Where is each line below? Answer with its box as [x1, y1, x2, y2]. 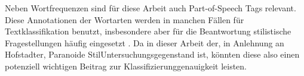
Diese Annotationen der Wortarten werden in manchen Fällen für [5, 13, 244, 26]
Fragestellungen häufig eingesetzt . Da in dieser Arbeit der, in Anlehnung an [5, 36, 284, 49]
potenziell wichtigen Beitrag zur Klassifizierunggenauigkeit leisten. [5, 59, 247, 72]
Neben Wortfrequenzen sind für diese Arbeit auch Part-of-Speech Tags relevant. [5, 2, 296, 14]
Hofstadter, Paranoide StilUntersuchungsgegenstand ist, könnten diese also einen [5, 48, 300, 61]
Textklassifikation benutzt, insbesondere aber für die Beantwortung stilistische [5, 25, 291, 37]
